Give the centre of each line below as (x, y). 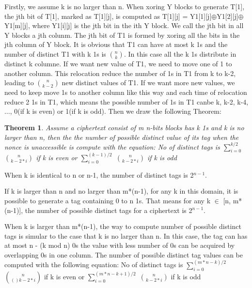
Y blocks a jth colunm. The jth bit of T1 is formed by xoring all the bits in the (122, 35)
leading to (19, 83)
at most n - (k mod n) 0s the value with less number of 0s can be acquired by (120, 245)
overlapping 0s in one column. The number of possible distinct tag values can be (124, 254)
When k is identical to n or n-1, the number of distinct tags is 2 (99, 174)
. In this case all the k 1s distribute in (180, 53)
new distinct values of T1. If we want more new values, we (148, 83)
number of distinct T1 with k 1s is (55, 53)
